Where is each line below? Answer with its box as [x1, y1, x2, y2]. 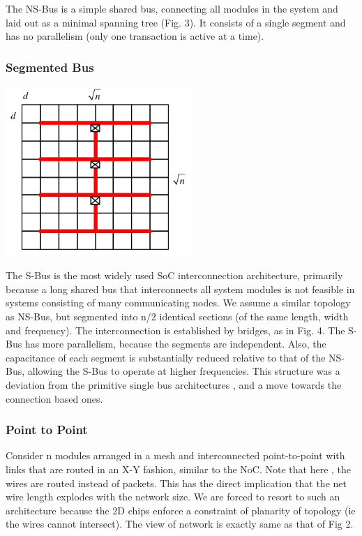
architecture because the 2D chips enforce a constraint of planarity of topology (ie [6, 502, 356, 517]
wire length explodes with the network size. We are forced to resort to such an [6, 489, 340, 504]
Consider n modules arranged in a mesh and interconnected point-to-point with [6, 448, 345, 463]
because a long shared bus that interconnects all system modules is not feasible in [6, 281, 355, 296]
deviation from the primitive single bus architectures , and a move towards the [6, 377, 342, 392]
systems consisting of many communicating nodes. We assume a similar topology [6, 295, 351, 310]
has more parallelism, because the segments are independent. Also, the [24, 336, 326, 351]
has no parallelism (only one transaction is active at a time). [6, 29, 264, 43]
